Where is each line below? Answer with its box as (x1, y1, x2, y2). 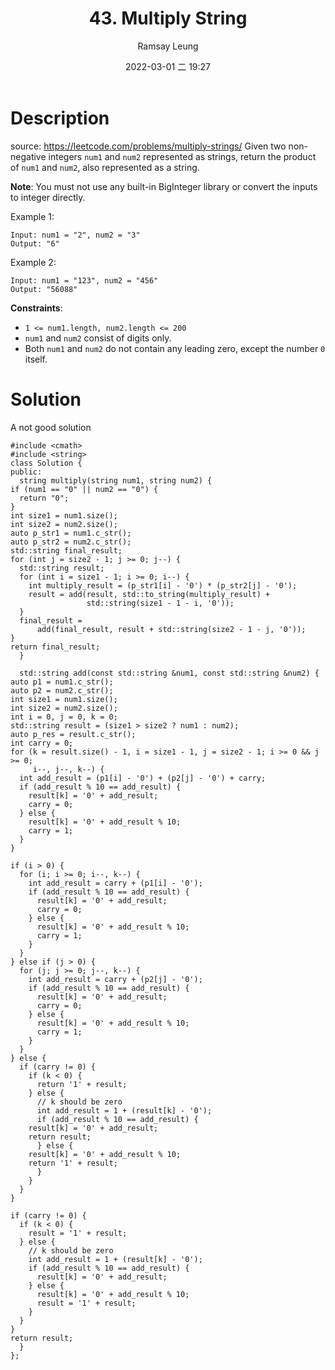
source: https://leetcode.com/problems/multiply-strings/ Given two (10, 140, 287, 152)
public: (10, 467, 43, 477)
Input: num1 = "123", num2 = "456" (10, 275, 159, 286)
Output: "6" (10, 238, 60, 249)
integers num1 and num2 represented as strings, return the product (48, 150, 317, 162)
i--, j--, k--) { (32, 764, 105, 774)
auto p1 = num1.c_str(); (10, 677, 114, 687)
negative (10, 150, 47, 162)
